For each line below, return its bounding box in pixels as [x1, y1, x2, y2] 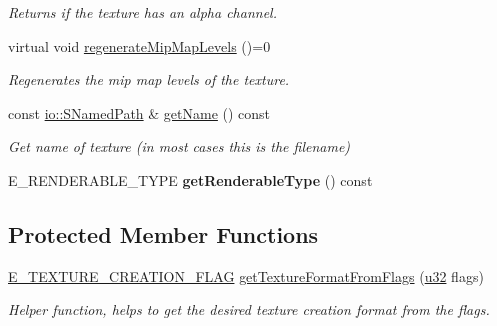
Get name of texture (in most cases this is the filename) [8, 136, 351, 157]
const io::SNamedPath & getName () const [8, 102, 271, 123]
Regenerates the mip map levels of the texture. [8, 69, 290, 90]
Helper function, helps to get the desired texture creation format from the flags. [8, 299, 490, 320]
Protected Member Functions [8, 218, 319, 249]
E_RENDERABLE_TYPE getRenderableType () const [8, 169, 373, 190]
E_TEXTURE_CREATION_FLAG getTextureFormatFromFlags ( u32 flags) [8, 265, 484, 286]
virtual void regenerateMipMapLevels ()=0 [8, 35, 271, 56]
